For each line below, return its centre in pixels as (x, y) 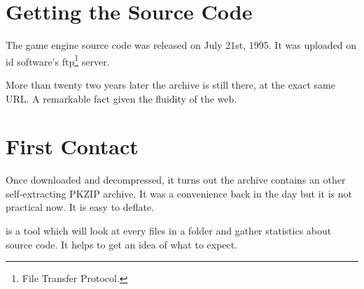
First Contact (72, 146)
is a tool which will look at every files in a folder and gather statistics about (169, 231)
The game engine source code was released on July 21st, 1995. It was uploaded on (181, 45)
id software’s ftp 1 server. (58, 60)
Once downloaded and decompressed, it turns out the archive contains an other (176, 180)
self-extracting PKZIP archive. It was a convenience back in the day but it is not (179, 193)
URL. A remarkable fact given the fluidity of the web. (121, 98)
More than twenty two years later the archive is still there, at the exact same (170, 84)
